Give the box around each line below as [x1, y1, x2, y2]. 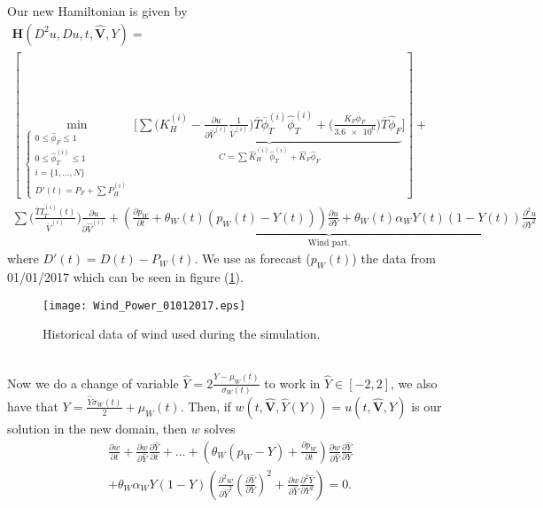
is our [411, 396, 442, 415]
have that [7, 396, 58, 415]
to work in [264, 373, 321, 392]
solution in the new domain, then [7, 418, 188, 437]
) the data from [352, 249, 436, 268]
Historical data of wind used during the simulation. [43, 324, 321, 343]
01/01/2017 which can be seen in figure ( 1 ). [7, 268, 244, 286]
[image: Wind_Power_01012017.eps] [43, 299, 246, 312]
